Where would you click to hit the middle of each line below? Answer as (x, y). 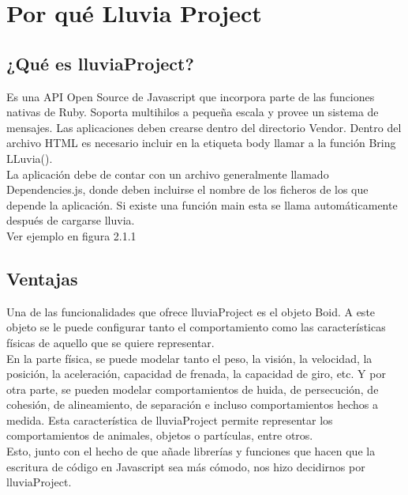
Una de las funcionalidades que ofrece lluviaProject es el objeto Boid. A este (191, 311)
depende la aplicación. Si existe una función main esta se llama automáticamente (202, 204)
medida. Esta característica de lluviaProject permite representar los (170, 419)
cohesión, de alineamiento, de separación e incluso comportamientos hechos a (192, 404)
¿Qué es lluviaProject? (100, 63)
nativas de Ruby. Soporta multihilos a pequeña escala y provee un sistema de (193, 112)
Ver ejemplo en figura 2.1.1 (71, 235)
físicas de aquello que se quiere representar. (110, 342)
